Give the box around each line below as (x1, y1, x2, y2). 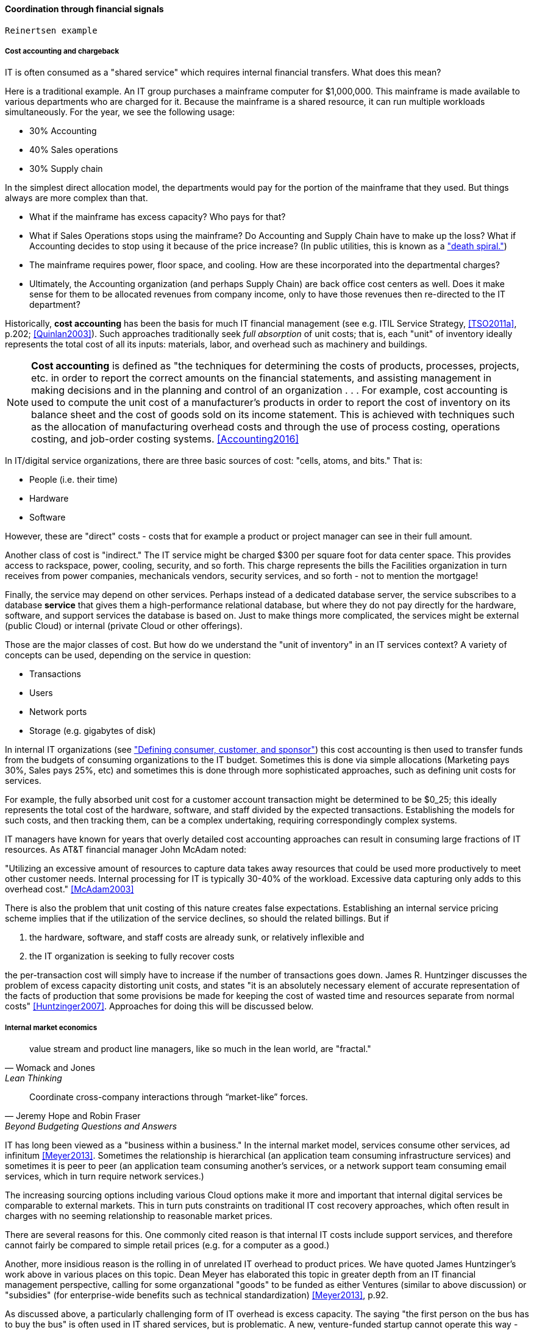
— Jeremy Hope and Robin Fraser (5, 1111, 141, 1122)
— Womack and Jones (5, 1062, 96, 1073)
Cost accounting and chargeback (5, 47, 119, 55)
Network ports (29, 706, 87, 717)
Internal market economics (5, 1023, 98, 1032)
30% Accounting (29, 126, 97, 137)
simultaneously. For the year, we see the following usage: (5, 107, 235, 118)
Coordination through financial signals (5, 4, 164, 14)
